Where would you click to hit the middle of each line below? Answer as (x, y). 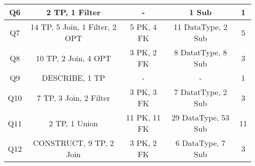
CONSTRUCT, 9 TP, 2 (74, 143)
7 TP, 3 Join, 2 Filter (74, 97)
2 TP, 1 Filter (74, 12)
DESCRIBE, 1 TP (74, 78)
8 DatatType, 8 (200, 52)
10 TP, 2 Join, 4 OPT (74, 58)
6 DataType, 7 (201, 143)
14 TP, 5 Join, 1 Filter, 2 (74, 27)
